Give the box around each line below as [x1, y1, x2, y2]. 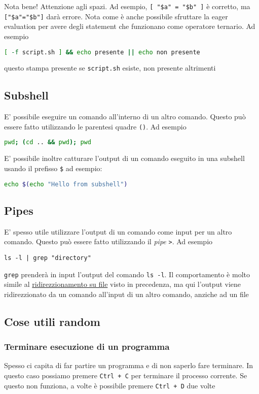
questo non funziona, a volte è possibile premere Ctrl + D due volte [4, 380, 215, 390]
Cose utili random [4, 313, 100, 329]
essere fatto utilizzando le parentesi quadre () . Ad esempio [4, 121, 187, 132]
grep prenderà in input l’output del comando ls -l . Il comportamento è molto [4, 269, 250, 279]
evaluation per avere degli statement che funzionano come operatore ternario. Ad [4, 21, 255, 31]
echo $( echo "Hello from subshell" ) [4, 180, 128, 188]
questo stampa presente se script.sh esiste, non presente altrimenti [4, 62, 216, 73]
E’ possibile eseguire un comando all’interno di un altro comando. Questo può [4, 111, 246, 122]
